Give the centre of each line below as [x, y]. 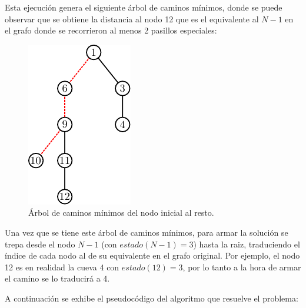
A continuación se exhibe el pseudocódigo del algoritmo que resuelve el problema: [152, 298]
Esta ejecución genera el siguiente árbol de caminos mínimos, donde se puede [144, 7]
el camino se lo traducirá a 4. [57, 278]
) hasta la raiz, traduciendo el [247, 244]
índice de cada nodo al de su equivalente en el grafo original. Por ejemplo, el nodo [152, 255]
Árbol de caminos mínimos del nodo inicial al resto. [121, 212]
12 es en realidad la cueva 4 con [62, 267]
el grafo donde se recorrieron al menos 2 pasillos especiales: [111, 30]
